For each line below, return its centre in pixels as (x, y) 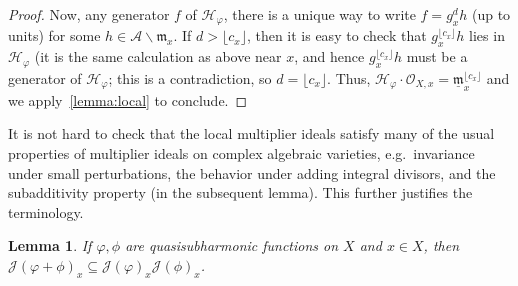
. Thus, (349, 77)
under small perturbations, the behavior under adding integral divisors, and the (252, 172)
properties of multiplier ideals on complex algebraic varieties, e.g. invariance (241, 152)
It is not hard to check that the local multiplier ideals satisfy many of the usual (251, 133)
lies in (487, 35)
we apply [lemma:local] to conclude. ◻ (128, 99)
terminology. (46, 211)
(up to (491, 14)
